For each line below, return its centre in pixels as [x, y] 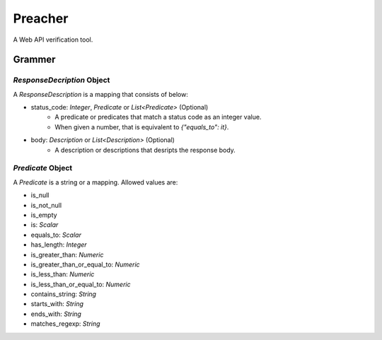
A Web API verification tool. [53, 40]
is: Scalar [45, 225]
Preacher [41, 18]
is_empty [44, 215]
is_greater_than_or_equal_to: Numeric [86, 264]
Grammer [34, 60]
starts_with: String [57, 304]
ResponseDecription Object [62, 80]
